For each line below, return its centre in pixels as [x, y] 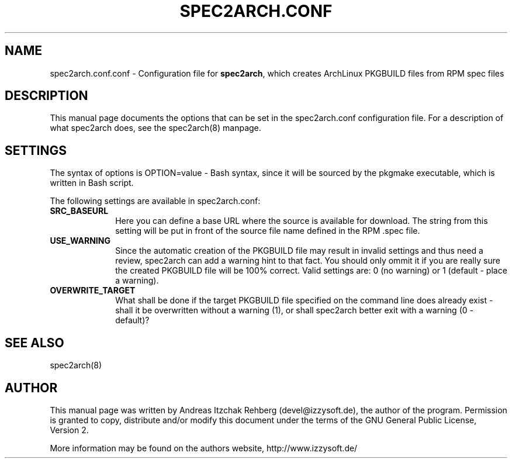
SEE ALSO [34, 343]
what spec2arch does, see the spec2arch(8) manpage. [155, 128]
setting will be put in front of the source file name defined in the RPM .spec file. [268, 231]
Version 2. [69, 430]
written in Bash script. [92, 183]
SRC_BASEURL [79, 211]
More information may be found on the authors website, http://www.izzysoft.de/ [204, 448]
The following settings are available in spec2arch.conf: [155, 201]
